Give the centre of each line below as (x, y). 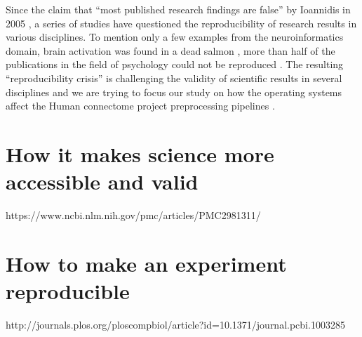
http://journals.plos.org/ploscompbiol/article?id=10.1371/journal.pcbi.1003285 (175, 324)
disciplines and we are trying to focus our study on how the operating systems (174, 92)
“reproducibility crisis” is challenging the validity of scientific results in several (174, 78)
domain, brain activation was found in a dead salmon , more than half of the (170, 50)
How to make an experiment (146, 263)
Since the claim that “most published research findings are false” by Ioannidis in (178, 9)
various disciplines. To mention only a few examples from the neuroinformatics (175, 37)
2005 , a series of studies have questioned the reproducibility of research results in (181, 23)
